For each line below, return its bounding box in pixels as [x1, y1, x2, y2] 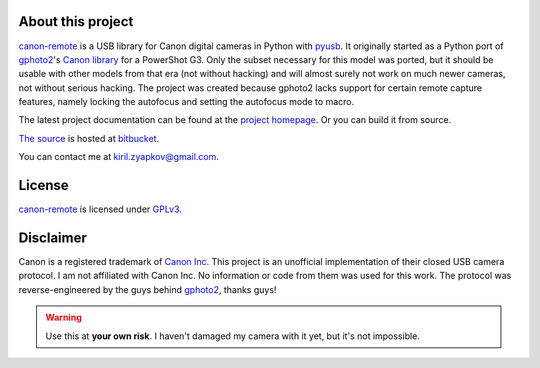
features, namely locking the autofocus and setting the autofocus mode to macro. [18, 96, 355, 108]
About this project [18, 13, 134, 30]
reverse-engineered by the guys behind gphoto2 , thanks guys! [18, 283, 277, 295]
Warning [45, 311, 82, 324]
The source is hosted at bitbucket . [18, 132, 160, 144]
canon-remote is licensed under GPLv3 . [18, 203, 182, 215]
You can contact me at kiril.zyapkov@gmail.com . [18, 151, 220, 163]
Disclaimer [18, 229, 87, 246]
